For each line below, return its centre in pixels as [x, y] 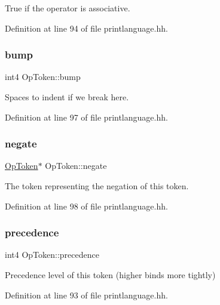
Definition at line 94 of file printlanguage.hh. [86, 28]
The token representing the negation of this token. [97, 186]
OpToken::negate [76, 166]
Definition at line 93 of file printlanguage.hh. [86, 295]
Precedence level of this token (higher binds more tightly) [110, 275]
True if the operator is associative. [68, 8]
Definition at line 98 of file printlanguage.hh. [86, 206]
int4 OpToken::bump [43, 77]
